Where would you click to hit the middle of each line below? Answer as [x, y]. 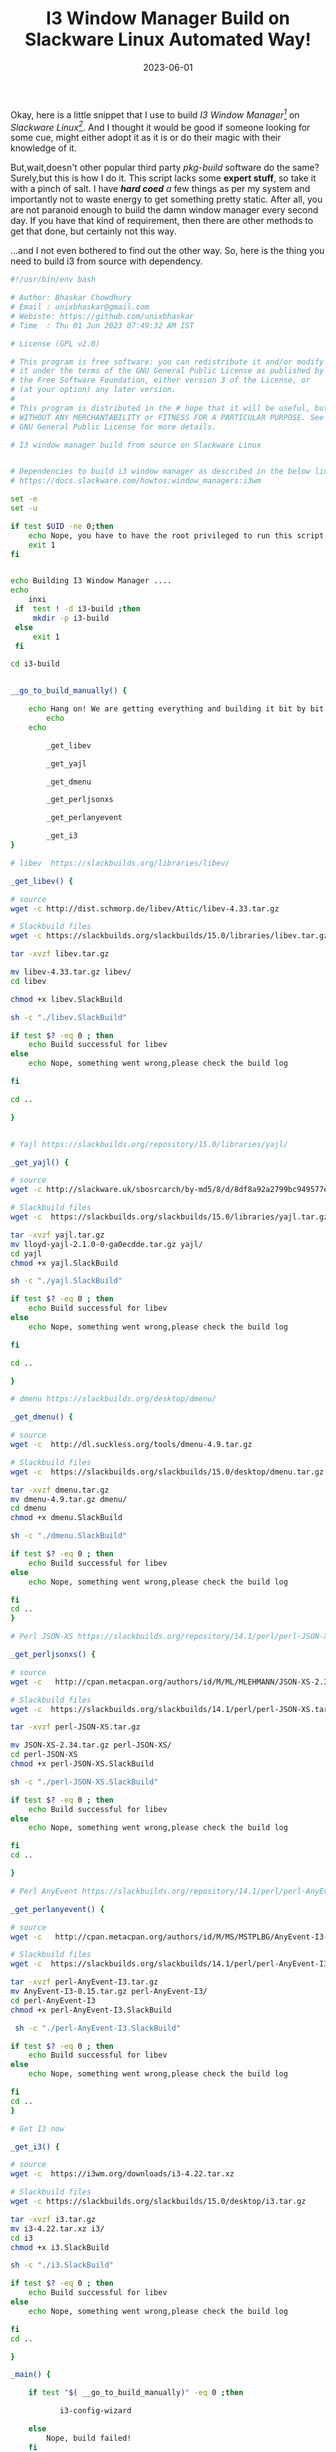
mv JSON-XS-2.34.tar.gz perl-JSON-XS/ [91, 1745]
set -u [24, 508]
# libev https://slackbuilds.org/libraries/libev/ [120, 863]
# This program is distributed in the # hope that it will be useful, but [169, 408]
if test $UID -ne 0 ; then [62, 526]
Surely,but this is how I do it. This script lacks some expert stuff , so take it [163, 178]
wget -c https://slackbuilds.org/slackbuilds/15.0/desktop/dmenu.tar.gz [167, 1472]
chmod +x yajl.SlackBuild [64, 1263]
